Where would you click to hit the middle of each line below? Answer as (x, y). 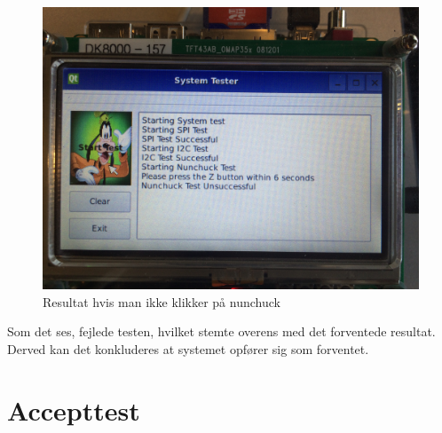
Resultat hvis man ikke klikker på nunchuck (162, 301)
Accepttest (74, 409)
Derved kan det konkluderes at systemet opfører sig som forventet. (188, 348)
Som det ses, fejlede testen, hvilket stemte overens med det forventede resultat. (221, 331)
